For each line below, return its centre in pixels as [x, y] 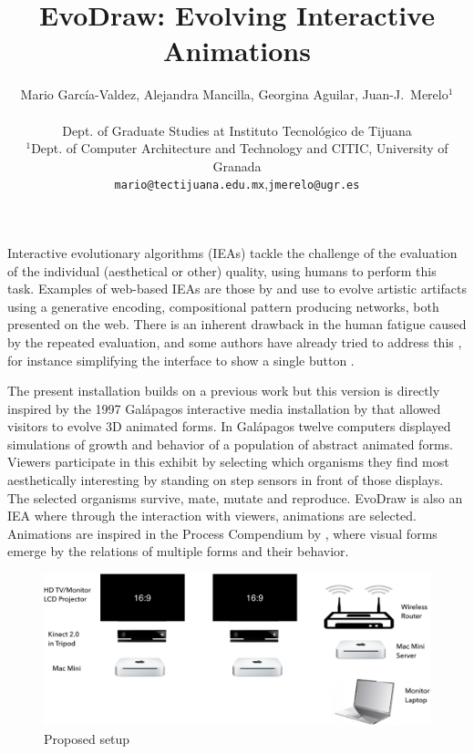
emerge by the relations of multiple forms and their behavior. [178, 551]
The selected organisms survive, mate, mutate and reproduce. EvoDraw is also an [235, 497]
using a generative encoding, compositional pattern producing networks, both [223, 306]
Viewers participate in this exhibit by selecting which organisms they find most [228, 462]
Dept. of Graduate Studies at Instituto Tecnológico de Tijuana [237, 130]
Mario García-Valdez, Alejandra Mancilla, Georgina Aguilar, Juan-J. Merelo [234, 94]
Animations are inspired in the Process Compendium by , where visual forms [222, 533]
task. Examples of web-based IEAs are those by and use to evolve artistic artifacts [237, 289]
